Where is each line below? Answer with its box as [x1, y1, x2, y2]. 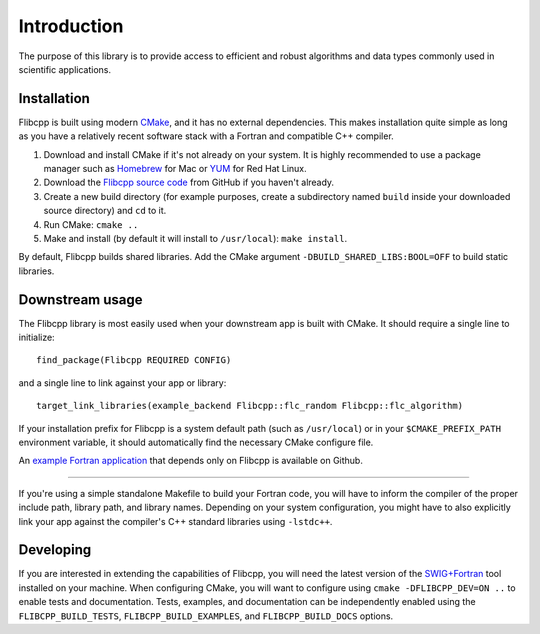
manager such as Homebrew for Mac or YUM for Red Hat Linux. [43, 163, 307, 175]
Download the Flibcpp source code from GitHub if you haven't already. [43, 176, 335, 189]
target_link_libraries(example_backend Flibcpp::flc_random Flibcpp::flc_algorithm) [36, 400, 464, 412]
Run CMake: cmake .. [43, 218, 139, 230]
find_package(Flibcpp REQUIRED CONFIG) [36, 355, 232, 366]
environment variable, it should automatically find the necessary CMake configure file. [18, 436, 374, 448]
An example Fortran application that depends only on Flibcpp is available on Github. [18, 455, 364, 467]
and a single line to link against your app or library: [18, 376, 227, 389]
